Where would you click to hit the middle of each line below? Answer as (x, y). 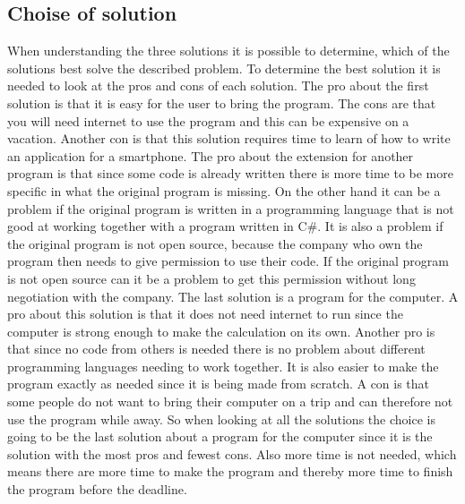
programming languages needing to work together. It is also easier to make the (223, 366)
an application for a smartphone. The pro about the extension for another (211, 155)
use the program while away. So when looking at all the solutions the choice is (221, 419)
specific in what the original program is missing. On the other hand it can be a (224, 190)
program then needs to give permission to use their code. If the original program (228, 261)
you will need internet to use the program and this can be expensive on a (208, 120)
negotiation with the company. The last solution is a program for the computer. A (233, 296)
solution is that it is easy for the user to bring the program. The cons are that (222, 103)
